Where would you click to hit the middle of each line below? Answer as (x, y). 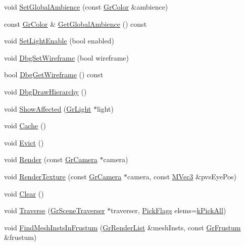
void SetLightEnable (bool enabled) (59, 41)
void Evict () (24, 142)
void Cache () (25, 126)
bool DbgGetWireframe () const (54, 75)
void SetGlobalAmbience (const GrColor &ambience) (86, 7)
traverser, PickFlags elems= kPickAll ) (168, 210)
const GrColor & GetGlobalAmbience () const (76, 23)
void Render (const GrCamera (51, 159)
